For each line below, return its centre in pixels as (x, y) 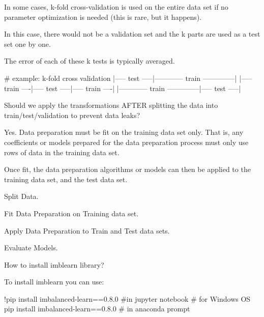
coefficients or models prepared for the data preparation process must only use (126, 142)
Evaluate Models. (31, 248)
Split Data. (21, 196)
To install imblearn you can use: (54, 282)
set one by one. (27, 44)
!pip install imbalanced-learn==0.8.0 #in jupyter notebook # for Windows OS (127, 298)
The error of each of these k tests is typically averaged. (90, 61)
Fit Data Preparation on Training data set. (71, 213)
